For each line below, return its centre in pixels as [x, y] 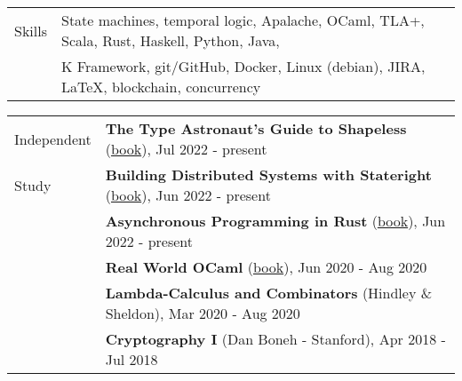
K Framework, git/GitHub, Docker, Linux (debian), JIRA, [243, 66]
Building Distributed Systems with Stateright [268, 175]
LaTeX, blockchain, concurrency [161, 87]
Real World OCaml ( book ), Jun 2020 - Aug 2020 [266, 267]
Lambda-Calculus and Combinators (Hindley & [269, 293]
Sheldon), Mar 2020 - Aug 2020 [203, 313]
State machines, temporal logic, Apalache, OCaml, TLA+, [243, 20]
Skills [31, 30]
